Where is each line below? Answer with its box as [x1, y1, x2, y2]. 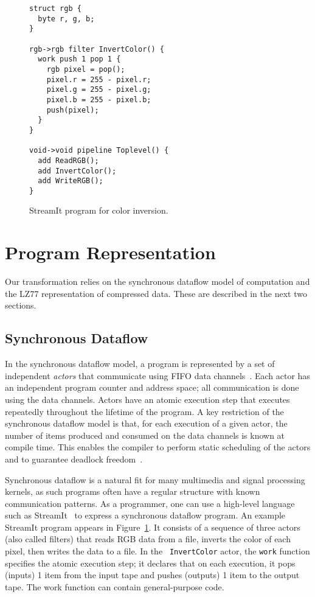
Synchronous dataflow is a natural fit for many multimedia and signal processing [5, 473, 305, 486]
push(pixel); [46, 105, 99, 114]
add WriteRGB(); [38, 176, 103, 186]
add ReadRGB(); [38, 156, 99, 165]
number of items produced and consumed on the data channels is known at [5, 428, 285, 441]
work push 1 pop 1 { [38, 55, 121, 64]
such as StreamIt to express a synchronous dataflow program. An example [5, 509, 286, 522]
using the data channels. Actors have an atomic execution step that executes [5, 393, 290, 405]
